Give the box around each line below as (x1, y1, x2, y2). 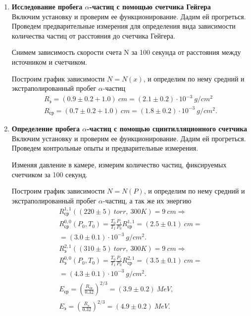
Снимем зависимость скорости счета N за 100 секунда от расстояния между (11, 47, 241, 57)
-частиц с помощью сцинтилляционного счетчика (87, 123, 248, 134)
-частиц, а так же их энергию (102, 195, 192, 205)
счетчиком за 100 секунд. (11, 169, 88, 179)
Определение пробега (11, 123, 80, 134)
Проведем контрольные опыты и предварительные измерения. (11, 143, 199, 153)
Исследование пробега (11, 1, 83, 11)
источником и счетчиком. (11, 56, 88, 67)
